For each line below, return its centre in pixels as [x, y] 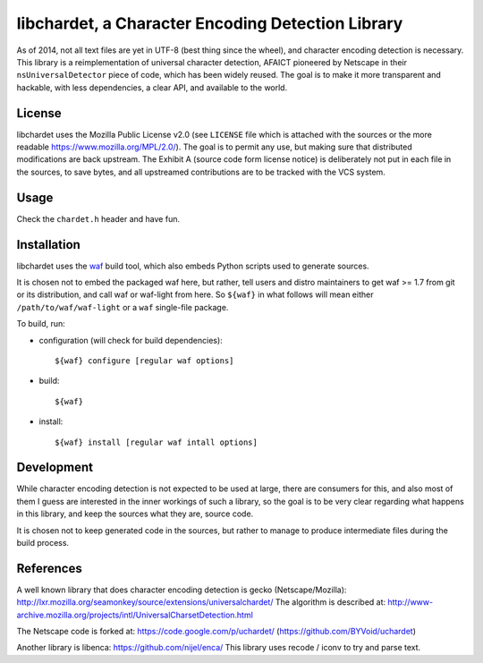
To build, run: [41, 324]
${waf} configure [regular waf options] [144, 361]
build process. [43, 542]
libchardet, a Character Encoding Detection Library [210, 23]
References [49, 568]
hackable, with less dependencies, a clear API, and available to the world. [152, 87]
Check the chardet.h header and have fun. [98, 218]
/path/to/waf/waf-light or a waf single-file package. [123, 307]
